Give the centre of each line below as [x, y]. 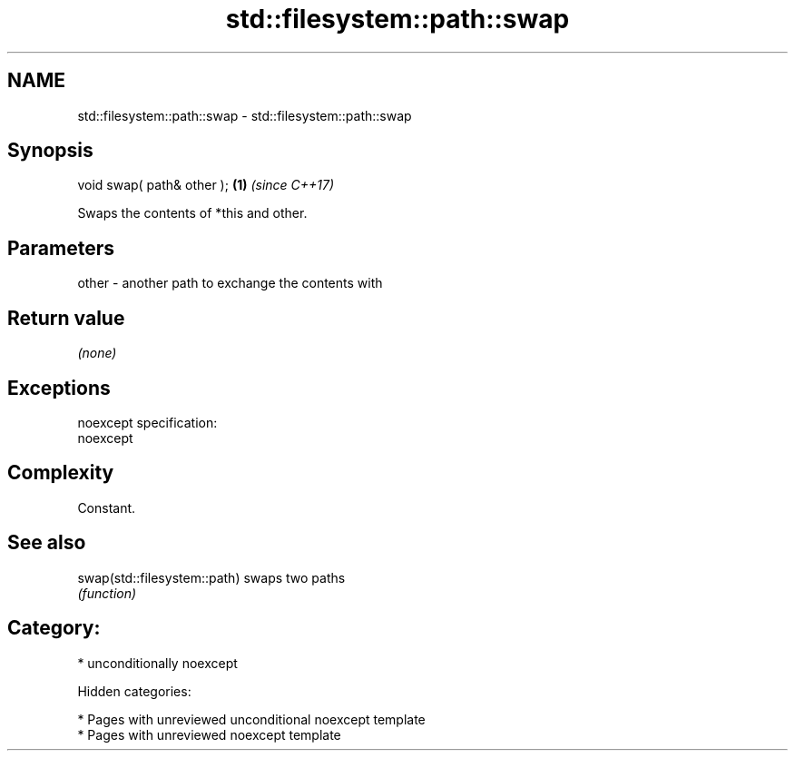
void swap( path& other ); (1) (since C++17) [206, 185]
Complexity [61, 473]
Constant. [107, 507]
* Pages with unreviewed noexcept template [209, 734]
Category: [54, 628]
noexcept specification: [147, 422]
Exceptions [59, 388]
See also [47, 543]
